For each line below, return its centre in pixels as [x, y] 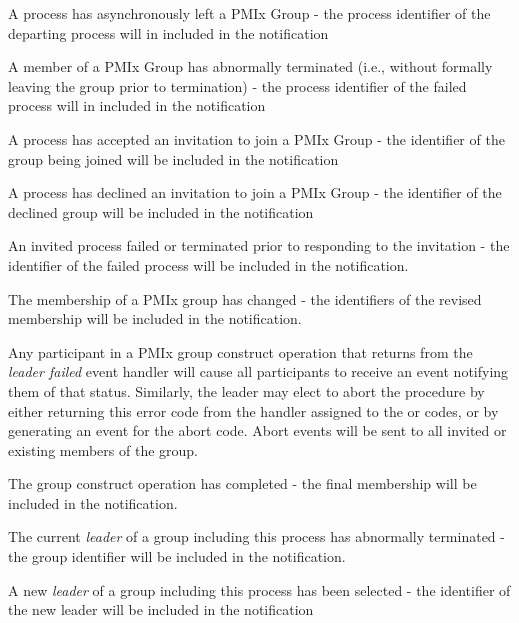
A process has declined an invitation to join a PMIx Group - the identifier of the [255, 192]
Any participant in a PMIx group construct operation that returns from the [240, 351]
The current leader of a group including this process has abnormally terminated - [256, 536]
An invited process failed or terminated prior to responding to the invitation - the [259, 245]
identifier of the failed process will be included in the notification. [208, 264]
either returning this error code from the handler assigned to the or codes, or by [253, 410]
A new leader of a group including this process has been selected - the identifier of [259, 589]
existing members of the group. [103, 449]
